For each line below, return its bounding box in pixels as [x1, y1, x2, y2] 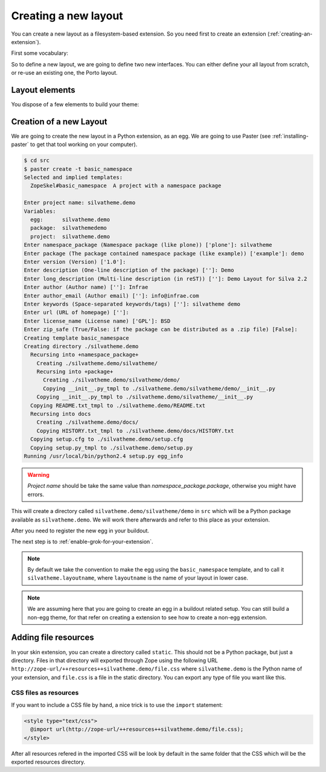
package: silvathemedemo [30, 225, 107, 232]
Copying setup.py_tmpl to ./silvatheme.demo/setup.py [30, 444, 193, 451]
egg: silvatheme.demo [30, 216, 110, 223]
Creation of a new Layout [11, 116, 107, 127]
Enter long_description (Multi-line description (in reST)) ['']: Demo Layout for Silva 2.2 [24, 275, 307, 282]
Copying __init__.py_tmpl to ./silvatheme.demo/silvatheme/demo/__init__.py [43, 385, 276, 392]
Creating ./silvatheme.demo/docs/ [36, 419, 139, 426]
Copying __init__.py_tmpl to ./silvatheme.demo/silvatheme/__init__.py [36, 394, 254, 401]
